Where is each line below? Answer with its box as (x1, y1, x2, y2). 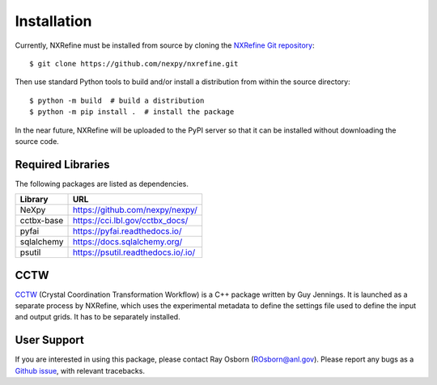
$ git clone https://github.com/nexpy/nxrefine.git (29, 59, 239, 68)
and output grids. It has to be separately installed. (15, 312, 181, 322)
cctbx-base (19, 215, 64, 226)
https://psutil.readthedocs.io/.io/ (72, 247, 196, 258)
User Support (15, 333, 84, 347)
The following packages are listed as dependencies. (15, 179, 189, 188)
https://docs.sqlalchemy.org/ (72, 236, 183, 247)
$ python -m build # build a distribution (29, 95, 205, 105)
